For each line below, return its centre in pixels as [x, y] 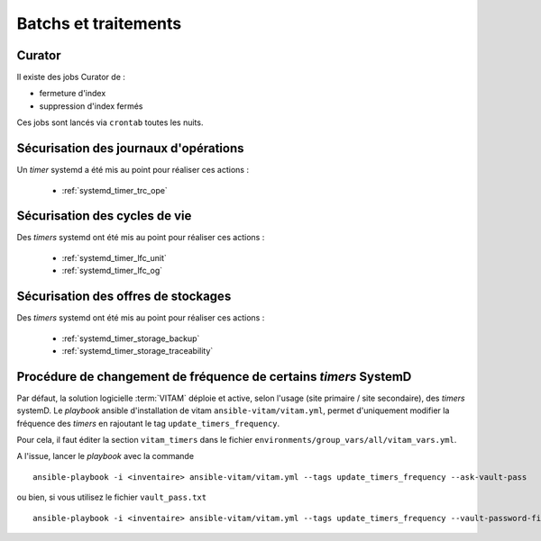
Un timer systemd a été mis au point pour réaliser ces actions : [133, 170]
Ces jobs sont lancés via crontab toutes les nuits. [110, 122]
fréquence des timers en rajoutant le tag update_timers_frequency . [148, 423]
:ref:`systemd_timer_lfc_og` [112, 271]
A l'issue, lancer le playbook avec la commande [105, 456]
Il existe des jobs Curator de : [71, 77]
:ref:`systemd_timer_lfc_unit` [114, 257]
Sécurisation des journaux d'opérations [130, 149]
